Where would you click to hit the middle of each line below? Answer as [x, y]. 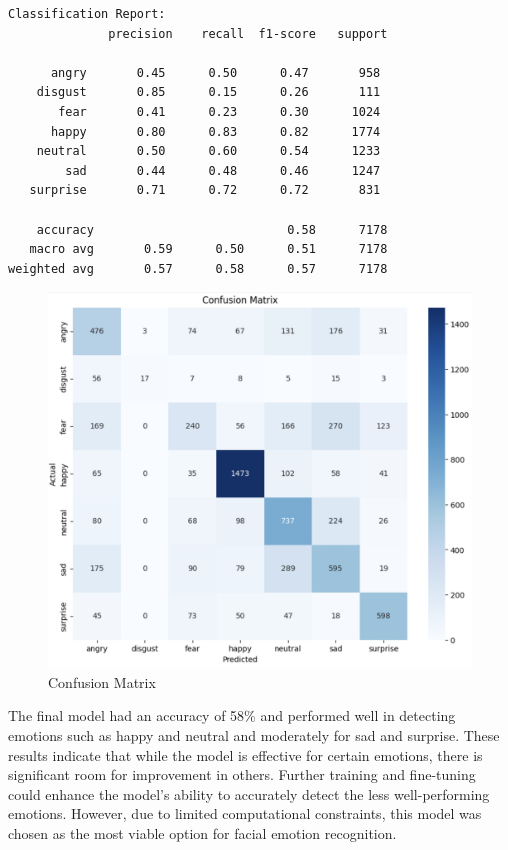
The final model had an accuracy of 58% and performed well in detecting [232, 715]
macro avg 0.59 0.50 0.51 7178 [208, 249]
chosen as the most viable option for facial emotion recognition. [202, 833]
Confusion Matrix [102, 681]
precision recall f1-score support [248, 33]
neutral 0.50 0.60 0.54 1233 [208, 151]
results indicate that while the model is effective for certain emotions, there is [245, 754]
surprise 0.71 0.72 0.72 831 [205, 190]
